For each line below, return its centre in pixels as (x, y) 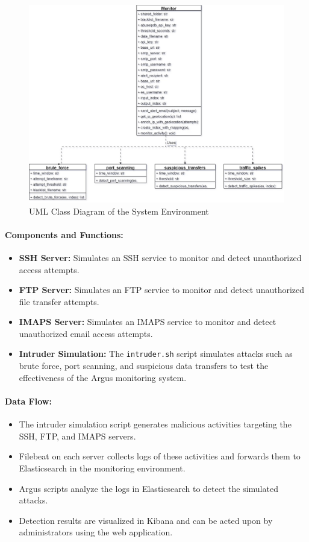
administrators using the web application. (96, 532)
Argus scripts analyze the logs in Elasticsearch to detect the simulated (148, 488)
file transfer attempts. (59, 301)
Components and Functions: (64, 234)
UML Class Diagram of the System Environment (119, 211)
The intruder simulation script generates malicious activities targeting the (155, 424)
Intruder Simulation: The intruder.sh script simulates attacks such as (156, 354)
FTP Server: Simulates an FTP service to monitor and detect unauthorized (162, 290)
